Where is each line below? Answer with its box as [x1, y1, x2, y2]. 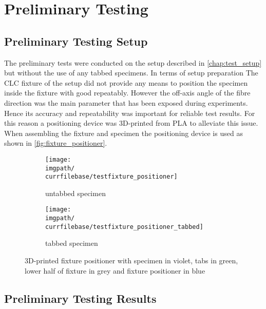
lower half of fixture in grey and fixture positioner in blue [25, 265, 205, 276]
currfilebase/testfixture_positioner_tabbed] [45, 223, 203, 230]
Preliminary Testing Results [4, 290, 157, 306]
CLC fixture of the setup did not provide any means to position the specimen [4, 77, 248, 88]
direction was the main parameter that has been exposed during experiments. [4, 97, 248, 108]
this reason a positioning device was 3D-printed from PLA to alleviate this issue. [4, 118, 258, 128]
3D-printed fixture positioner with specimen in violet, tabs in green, [25, 255, 238, 266]
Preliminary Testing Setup [4, 33, 148, 49]
